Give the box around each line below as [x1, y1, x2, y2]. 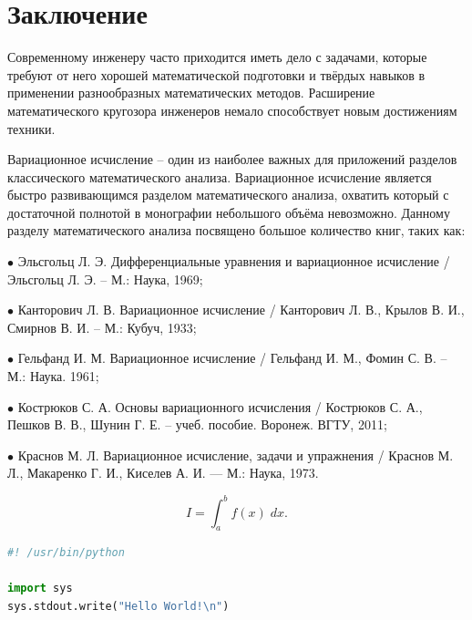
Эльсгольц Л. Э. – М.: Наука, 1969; [7, 269, 203, 288]
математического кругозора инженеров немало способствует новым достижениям [7, 100, 457, 119]
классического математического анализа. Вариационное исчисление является [7, 167, 432, 186]
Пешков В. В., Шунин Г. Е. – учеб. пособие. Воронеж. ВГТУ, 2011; [7, 415, 387, 434]
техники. [7, 119, 56, 138]
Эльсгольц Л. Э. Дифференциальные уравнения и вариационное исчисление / [17, 252, 450, 271]
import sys [7, 582, 73, 595]
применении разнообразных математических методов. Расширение [7, 83, 375, 102]
